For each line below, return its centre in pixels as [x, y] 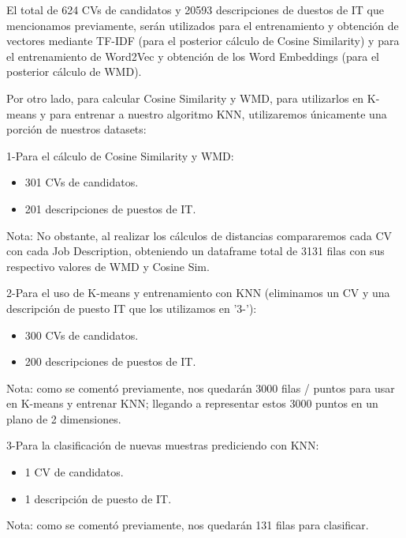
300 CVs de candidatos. [82, 335]
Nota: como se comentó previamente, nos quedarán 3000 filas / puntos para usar [201, 388]
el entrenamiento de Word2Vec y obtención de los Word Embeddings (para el [193, 56]
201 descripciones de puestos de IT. [110, 208]
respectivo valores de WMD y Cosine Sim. [108, 266]
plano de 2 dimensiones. [64, 418]
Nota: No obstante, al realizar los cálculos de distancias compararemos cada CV [199, 235]
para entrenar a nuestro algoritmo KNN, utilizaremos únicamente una [218, 113]
